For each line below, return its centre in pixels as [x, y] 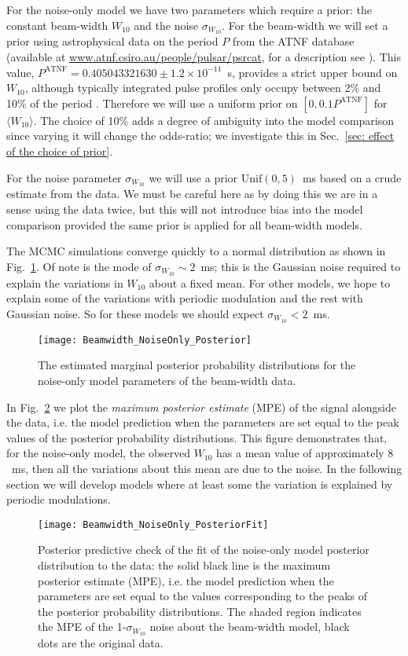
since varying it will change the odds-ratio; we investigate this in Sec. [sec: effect [200, 136]
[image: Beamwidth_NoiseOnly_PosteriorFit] [153, 524]
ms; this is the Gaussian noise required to [301, 266]
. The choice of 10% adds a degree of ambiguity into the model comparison [214, 120]
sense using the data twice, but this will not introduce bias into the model [185, 209]
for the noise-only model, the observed [98, 453]
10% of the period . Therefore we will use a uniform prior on [152, 103]
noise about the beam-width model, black [250, 627]
